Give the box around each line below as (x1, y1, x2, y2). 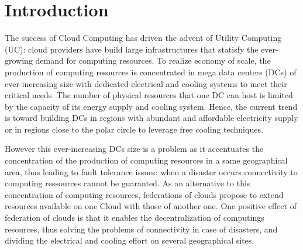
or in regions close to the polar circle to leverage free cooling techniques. (5, 123, 263, 135)
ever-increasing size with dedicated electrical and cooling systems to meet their (5, 77, 287, 89)
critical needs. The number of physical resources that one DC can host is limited (5, 89, 293, 101)
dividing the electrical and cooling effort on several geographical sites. (5, 234, 254, 246)
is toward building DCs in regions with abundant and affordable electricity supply (5, 112, 298, 124)
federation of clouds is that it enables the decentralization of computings (5, 211, 264, 224)
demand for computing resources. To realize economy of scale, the (35, 54, 271, 67)
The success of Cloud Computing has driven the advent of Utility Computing (5, 32, 282, 44)
